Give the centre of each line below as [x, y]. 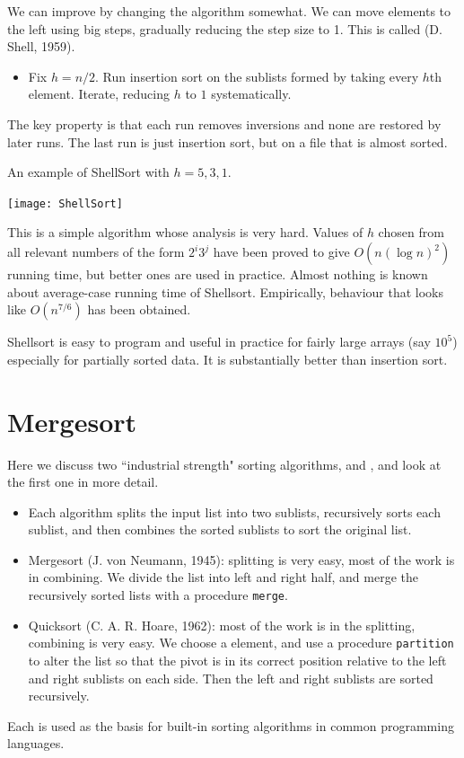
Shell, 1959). [41, 46]
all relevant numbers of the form [96, 251]
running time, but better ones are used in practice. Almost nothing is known [218, 274]
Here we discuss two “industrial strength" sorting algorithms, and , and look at [224, 464]
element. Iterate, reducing [99, 94]
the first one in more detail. [83, 482]
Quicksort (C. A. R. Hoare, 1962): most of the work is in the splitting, [222, 625]
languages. [36, 743]
